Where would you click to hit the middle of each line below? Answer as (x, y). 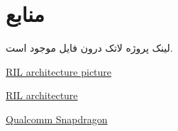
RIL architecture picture (59, 71)
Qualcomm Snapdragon (57, 119)
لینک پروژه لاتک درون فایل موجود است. (89, 48)
